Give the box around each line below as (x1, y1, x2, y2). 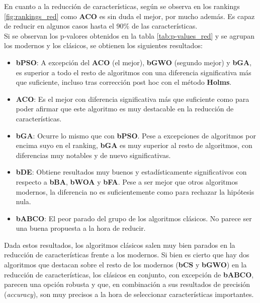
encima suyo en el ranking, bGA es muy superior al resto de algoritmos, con (16, 140, 252, 150)
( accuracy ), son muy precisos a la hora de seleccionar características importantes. (4, 288, 254, 299)
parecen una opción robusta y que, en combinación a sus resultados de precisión (4, 279, 250, 289)
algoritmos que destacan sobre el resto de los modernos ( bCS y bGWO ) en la (4, 259, 247, 270)
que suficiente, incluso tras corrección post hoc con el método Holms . (16, 77, 232, 87)
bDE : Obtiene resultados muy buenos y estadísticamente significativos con (16, 167, 247, 177)
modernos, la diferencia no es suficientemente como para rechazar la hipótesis (16, 186, 254, 197)
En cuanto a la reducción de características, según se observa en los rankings (4, 1, 240, 11)
